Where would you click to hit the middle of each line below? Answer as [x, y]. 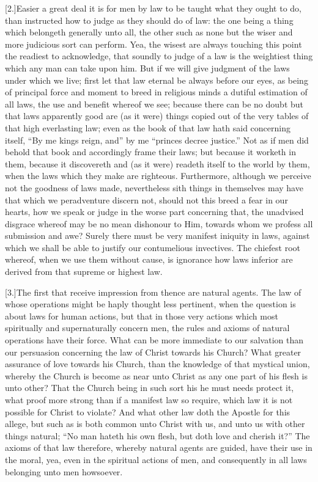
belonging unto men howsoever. [64, 471]
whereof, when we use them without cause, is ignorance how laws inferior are [149, 259]
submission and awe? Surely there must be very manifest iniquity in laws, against [157, 236]
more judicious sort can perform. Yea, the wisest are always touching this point [153, 44]
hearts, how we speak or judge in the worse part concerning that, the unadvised [154, 212]
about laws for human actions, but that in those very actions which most [142, 316]
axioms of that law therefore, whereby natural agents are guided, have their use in [159, 447]
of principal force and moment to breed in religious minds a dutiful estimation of [156, 92]
